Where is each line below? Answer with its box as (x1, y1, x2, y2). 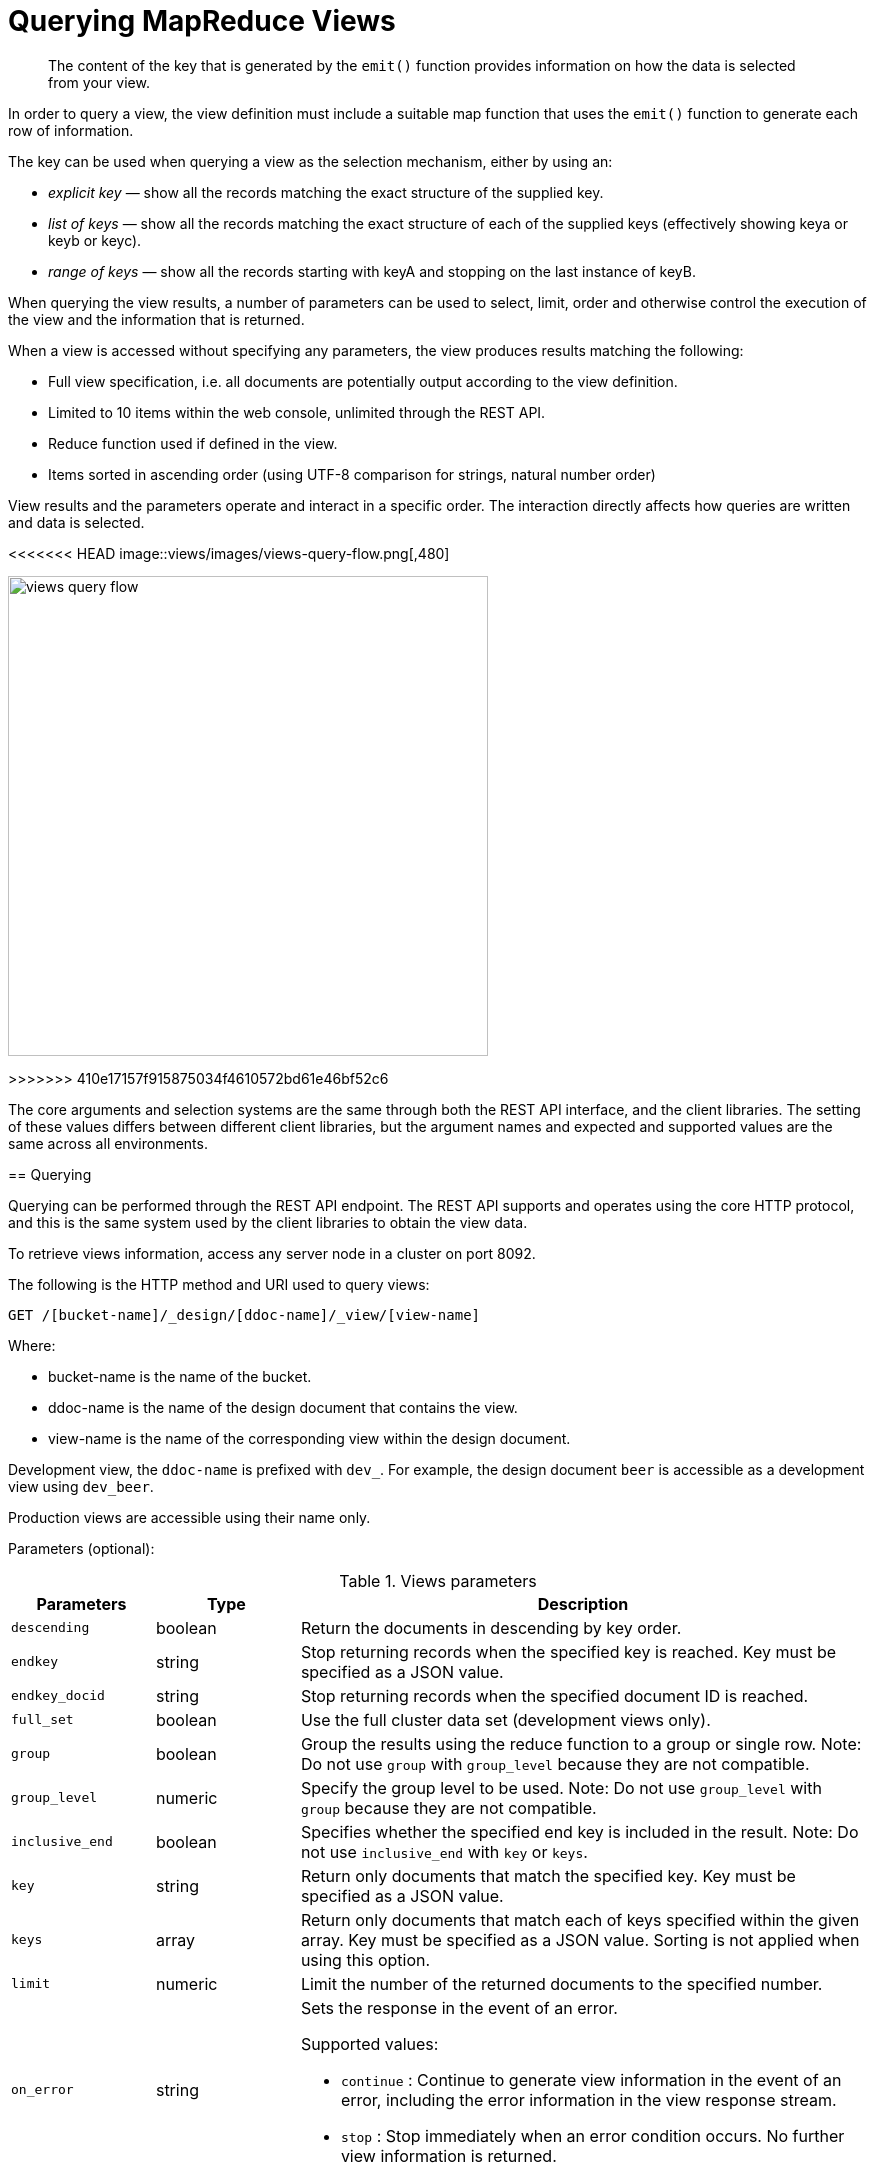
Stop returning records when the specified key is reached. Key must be (300, 1641, 837, 1662)
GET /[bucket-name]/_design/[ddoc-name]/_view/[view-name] (8, 1306, 481, 1323)
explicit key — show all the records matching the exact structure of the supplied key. (48, 183, 604, 201)
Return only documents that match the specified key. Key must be (300, 1865, 796, 1886)
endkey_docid (11, 1688, 105, 1704)
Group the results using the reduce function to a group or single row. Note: (300, 1733, 862, 1754)
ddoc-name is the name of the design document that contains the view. (48, 1398, 518, 1416)
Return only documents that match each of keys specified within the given (300, 1909, 860, 1930)
